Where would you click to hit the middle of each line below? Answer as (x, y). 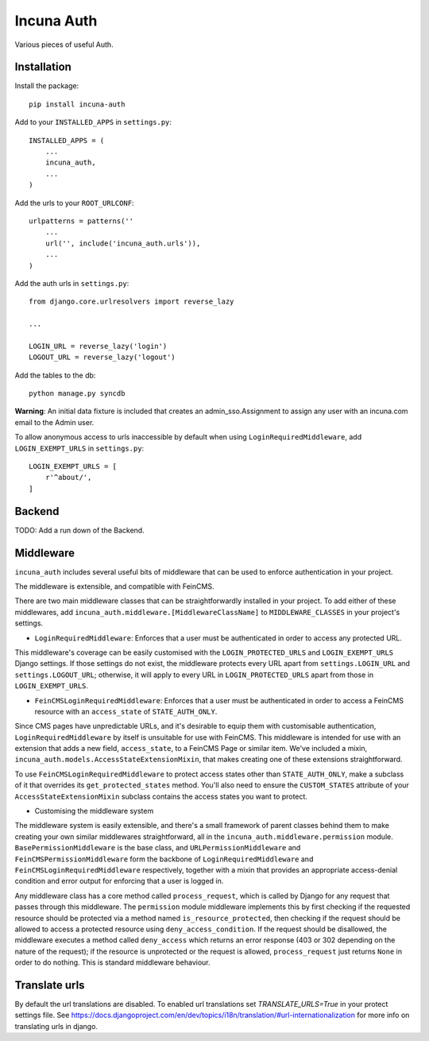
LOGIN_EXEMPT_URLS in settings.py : (79, 448)
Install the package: (47, 86)
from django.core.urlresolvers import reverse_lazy (131, 302)
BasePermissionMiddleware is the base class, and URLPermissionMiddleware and (158, 848)
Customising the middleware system (94, 811)
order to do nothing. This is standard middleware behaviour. (112, 962)
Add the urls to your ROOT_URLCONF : (74, 203)
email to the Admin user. (54, 422)
